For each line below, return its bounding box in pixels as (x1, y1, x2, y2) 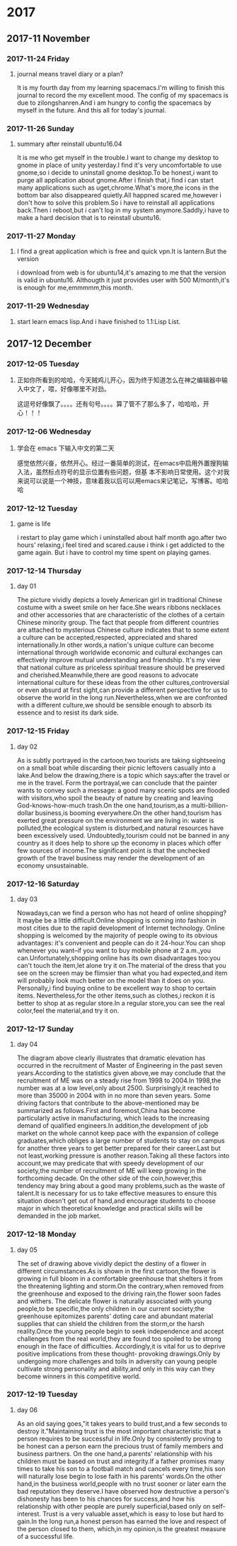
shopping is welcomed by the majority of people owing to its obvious (16, 931, 218, 940)
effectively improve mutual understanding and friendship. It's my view (16, 656, 221, 664)
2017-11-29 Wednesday (6, 301, 90, 311)
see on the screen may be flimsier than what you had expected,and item (16, 969, 228, 977)
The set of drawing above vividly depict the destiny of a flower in (16, 1259, 207, 1267)
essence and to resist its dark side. (16, 708, 119, 717)
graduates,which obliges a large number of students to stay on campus (16, 1136, 225, 1145)
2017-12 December (6, 338, 92, 350)
